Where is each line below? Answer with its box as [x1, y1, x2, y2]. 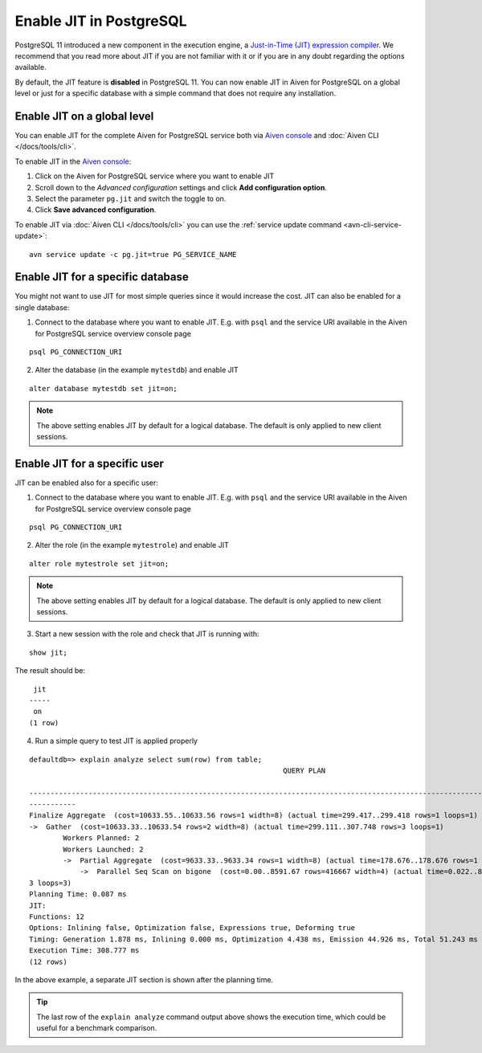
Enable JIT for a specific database [14, 270, 189, 284]
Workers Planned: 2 [63, 834, 140, 843]
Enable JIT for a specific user [14, 456, 165, 470]
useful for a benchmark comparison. [36, 1023, 157, 1033]
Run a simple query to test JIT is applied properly [35, 736, 198, 746]
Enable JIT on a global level [14, 109, 154, 123]
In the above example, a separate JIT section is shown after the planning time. [14, 974, 273, 984]
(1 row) [29, 718, 59, 727]
